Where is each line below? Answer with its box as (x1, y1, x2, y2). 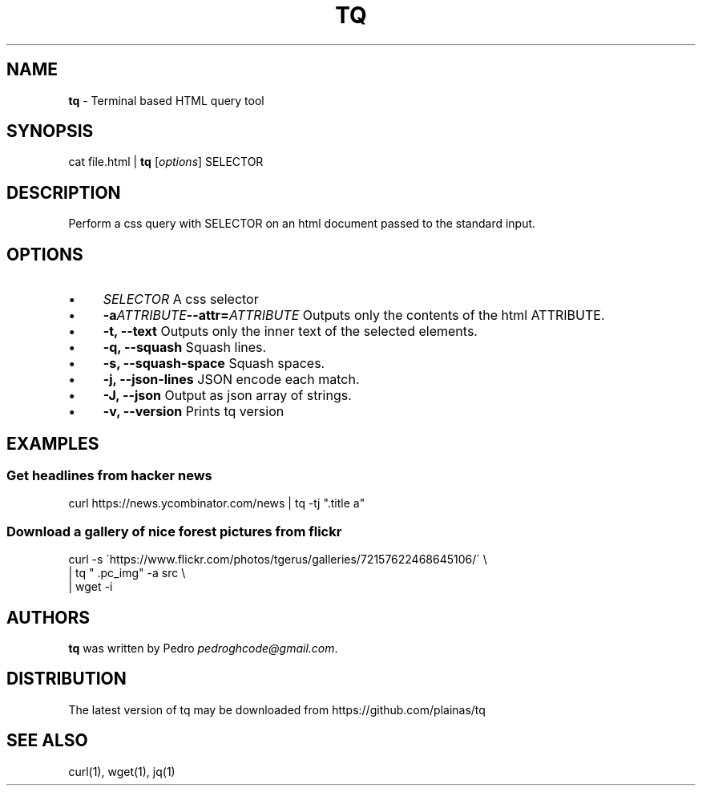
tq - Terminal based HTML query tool (68, 93, 264, 107)
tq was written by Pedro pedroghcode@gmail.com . (68, 640, 338, 655)
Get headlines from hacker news (6, 467, 212, 483)
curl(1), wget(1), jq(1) (68, 764, 175, 778)
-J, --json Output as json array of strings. (103, 387, 352, 404)
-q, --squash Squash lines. (103, 339, 267, 356)
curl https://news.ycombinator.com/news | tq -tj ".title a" (68, 496, 365, 511)
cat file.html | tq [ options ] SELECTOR (68, 155, 264, 169)
